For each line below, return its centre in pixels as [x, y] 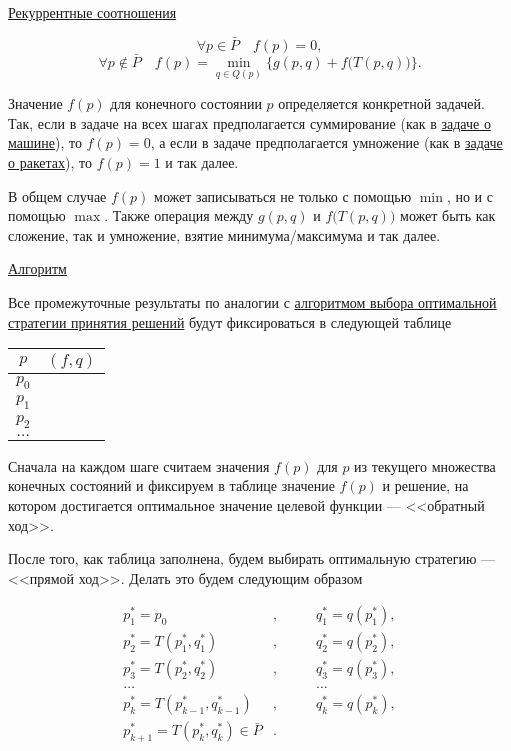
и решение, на [425, 485]
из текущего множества [425, 465]
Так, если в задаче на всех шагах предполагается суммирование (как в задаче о [249, 122]
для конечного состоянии [186, 103]
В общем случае [57, 195]
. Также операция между [179, 215]
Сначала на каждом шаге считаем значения [139, 465]
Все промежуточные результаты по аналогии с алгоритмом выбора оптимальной [252, 302]
